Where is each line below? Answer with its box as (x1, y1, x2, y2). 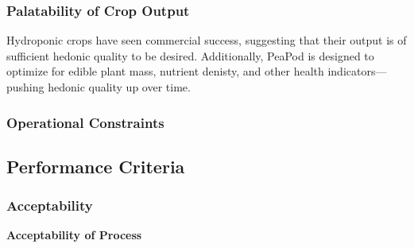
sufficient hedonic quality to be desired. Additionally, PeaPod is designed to (6, 47, 374, 64)
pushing (6, 79, 44, 95)
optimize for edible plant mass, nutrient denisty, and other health (6, 63, 324, 79)
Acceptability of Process (6, 227, 142, 243)
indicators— (327, 63, 387, 79)
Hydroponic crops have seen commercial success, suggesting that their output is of (6, 32, 407, 48)
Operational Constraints (6, 112, 164, 132)
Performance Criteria (6, 153, 185, 178)
